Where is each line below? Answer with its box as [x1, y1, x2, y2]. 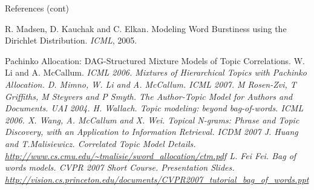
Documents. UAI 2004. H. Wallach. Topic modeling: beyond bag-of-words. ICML [5, 102, 304, 114]
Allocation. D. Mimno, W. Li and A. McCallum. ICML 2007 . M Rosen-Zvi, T [5, 77, 296, 90]
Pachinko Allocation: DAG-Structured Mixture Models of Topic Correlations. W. [5, 54, 305, 67]
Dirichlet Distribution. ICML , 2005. [5, 34, 137, 47]
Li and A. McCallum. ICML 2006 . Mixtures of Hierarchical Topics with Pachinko [5, 66, 307, 79]
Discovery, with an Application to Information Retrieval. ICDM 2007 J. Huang [5, 125, 298, 138]
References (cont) [5, 2, 70, 14]
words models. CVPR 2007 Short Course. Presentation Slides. [5, 161, 235, 174]
